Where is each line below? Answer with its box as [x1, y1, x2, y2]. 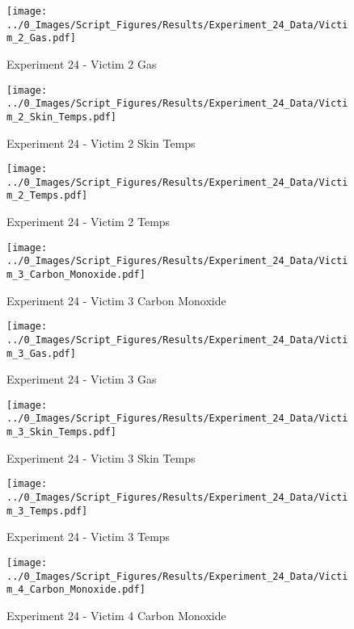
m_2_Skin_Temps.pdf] [6, 111, 117, 123]
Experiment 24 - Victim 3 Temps [6, 528, 171, 545]
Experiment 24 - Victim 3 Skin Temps [6, 449, 196, 466]
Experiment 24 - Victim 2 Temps [6, 213, 171, 230]
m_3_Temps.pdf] [6, 505, 88, 517]
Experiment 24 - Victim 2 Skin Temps [6, 134, 196, 151]
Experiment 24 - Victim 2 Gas [6, 55, 157, 72]
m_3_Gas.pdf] [6, 347, 76, 359]
